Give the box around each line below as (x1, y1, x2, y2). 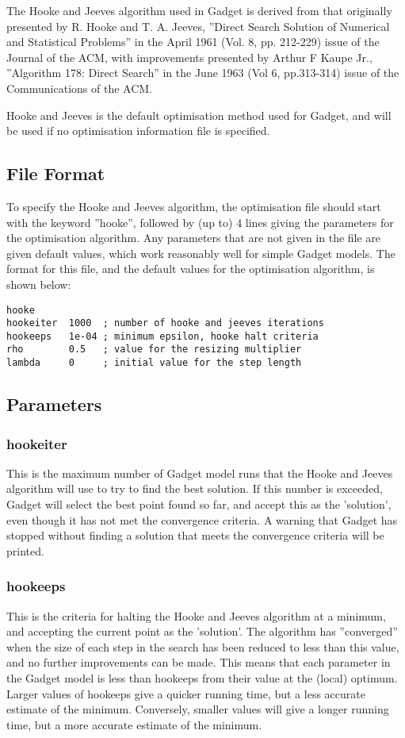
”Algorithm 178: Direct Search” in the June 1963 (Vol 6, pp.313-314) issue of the (6, 64, 399, 81)
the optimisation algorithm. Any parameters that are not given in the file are (6, 229, 381, 246)
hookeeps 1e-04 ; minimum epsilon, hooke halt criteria (6, 330, 319, 342)
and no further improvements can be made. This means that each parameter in (6, 654, 391, 671)
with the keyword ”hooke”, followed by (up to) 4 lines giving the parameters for (6, 213, 394, 230)
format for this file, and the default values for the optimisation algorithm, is (6, 260, 375, 277)
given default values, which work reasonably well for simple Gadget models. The (6, 244, 395, 261)
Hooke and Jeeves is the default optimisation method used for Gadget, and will (6, 106, 392, 123)
